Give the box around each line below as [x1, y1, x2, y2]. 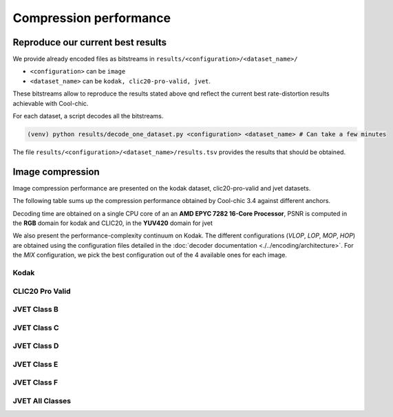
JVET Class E [12, 359, 59, 369]
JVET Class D [12, 341, 59, 351]
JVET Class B [12, 305, 59, 314]
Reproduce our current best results [12, 36, 167, 48]
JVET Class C [12, 323, 59, 332]
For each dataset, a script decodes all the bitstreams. [12, 112, 164, 120]
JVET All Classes [12, 396, 72, 405]
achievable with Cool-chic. [12, 99, 89, 107]
